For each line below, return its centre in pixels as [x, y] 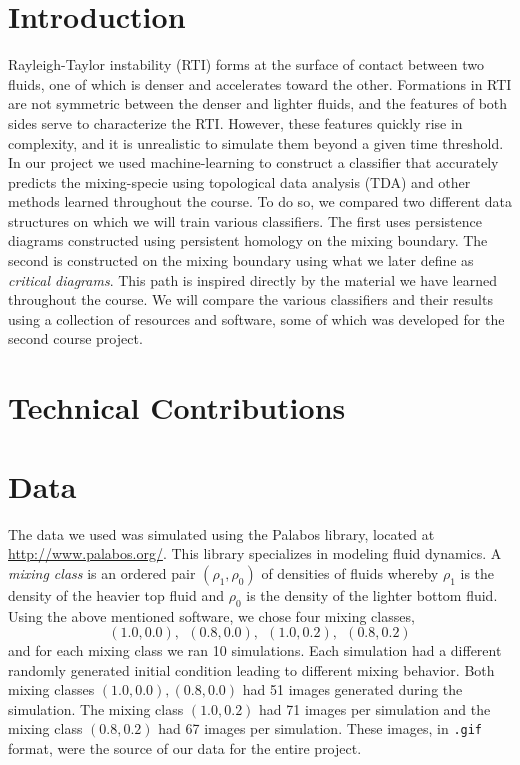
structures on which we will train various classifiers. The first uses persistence [245, 220]
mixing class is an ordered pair [102, 572]
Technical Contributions [177, 407]
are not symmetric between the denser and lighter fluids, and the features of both [258, 103]
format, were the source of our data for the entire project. [185, 748]
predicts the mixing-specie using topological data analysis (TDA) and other [239, 181]
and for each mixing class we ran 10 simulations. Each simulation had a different [255, 650]
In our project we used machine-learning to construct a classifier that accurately [253, 162]
